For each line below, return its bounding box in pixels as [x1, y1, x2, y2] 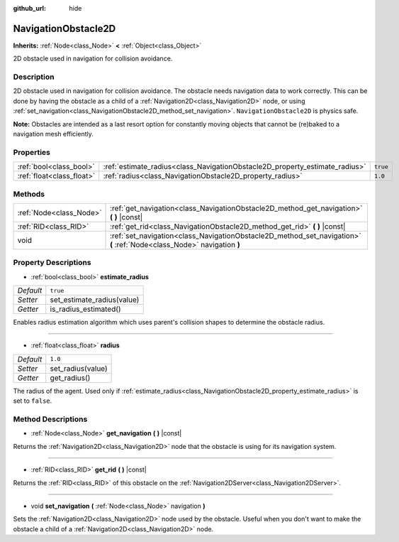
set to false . [13, 396, 52, 405]
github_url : [13, 4, 46, 12]
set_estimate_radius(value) [50, 295, 140, 305]
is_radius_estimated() [50, 304, 121, 314]
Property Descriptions [13, 258, 91, 268]
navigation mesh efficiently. [13, 130, 94, 138]
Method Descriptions [13, 414, 88, 424]
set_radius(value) [50, 363, 108, 373]
